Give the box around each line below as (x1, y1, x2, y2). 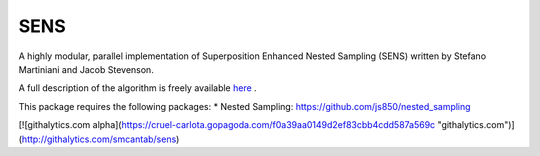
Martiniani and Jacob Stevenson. (18, 63, 154, 75)
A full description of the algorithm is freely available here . (18, 82, 257, 94)
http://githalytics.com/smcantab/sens (21, 133, 177, 145)
